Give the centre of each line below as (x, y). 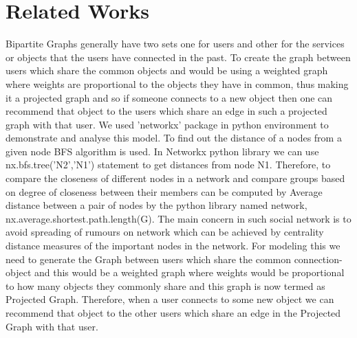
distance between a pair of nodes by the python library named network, (156, 205)
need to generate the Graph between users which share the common (148, 259)
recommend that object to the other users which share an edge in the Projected (173, 313)
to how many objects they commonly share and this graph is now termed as (165, 285)
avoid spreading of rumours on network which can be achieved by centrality (165, 232)
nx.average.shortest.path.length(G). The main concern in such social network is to (178, 218)
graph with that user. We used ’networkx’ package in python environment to (167, 124)
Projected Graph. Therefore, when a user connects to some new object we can (170, 299)
